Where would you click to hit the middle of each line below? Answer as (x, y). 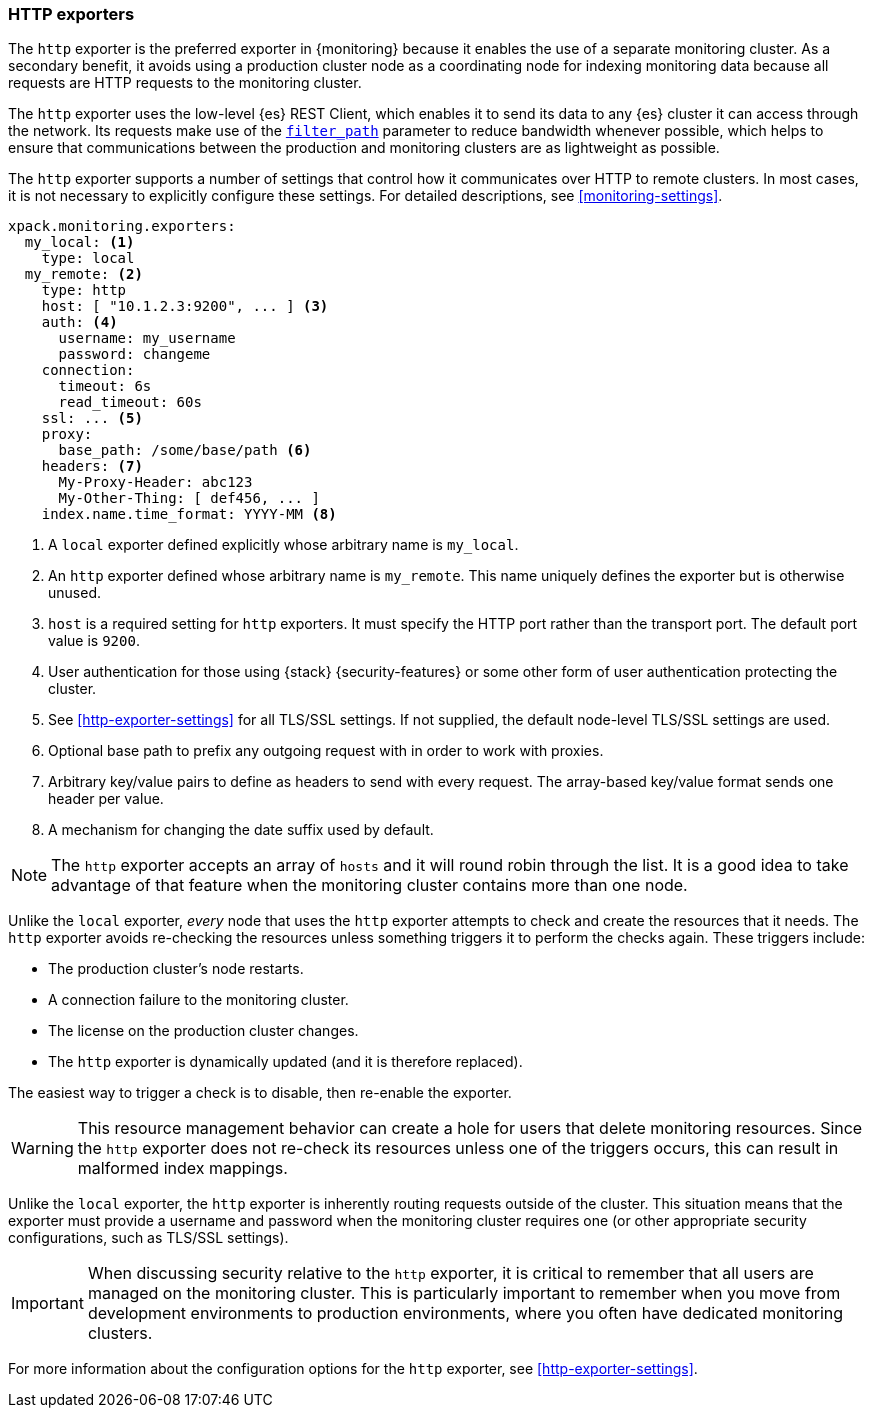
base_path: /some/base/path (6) (185, 450)
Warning (42, 1148)
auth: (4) (79, 322)
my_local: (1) (79, 242)
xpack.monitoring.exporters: (122, 226)
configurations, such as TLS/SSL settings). (148, 1238)
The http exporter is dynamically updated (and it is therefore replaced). (285, 1062)
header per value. (106, 799)
